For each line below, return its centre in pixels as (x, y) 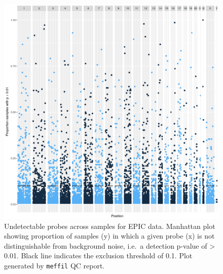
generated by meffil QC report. (54, 265)
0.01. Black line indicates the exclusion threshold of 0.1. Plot (98, 256)
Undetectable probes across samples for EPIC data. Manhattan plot (110, 226)
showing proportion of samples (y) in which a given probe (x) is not (109, 236)
